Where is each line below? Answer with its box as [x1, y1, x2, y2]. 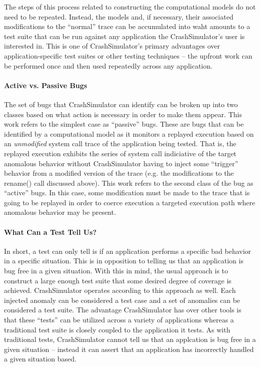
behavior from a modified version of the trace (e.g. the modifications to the [4, 168, 234, 178]
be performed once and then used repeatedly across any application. [4, 60, 212, 71]
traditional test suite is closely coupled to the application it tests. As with [4, 324, 230, 334]
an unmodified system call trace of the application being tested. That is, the [4, 138, 236, 149]
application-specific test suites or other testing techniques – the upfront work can [4, 50, 252, 61]
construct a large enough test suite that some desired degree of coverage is [4, 275, 231, 285]
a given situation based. [4, 353, 76, 364]
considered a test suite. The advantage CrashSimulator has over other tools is [4, 304, 241, 315]
